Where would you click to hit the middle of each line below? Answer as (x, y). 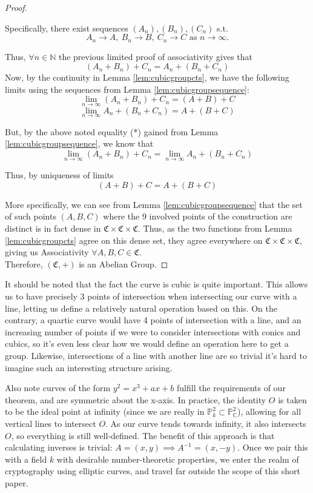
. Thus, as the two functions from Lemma (215, 228)
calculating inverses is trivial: (59, 447)
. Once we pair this (273, 447)
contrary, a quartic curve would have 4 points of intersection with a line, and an (153, 320)
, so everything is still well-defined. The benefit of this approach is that (143, 435)
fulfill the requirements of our (231, 388)
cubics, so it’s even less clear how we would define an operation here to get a (147, 344)
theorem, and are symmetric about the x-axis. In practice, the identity (136, 399)
